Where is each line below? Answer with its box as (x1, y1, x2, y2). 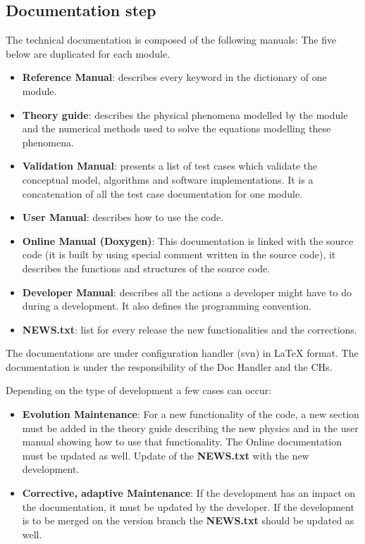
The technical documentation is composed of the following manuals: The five (6, 32, 337, 47)
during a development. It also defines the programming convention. (22, 298, 311, 313)
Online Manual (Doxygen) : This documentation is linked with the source (22, 233, 354, 248)
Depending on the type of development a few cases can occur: (6, 383, 272, 398)
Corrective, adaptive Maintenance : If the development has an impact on (22, 486, 356, 500)
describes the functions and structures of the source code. (22, 260, 271, 275)
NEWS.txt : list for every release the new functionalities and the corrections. (22, 322, 357, 336)
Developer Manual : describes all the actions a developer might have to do (22, 284, 352, 299)
